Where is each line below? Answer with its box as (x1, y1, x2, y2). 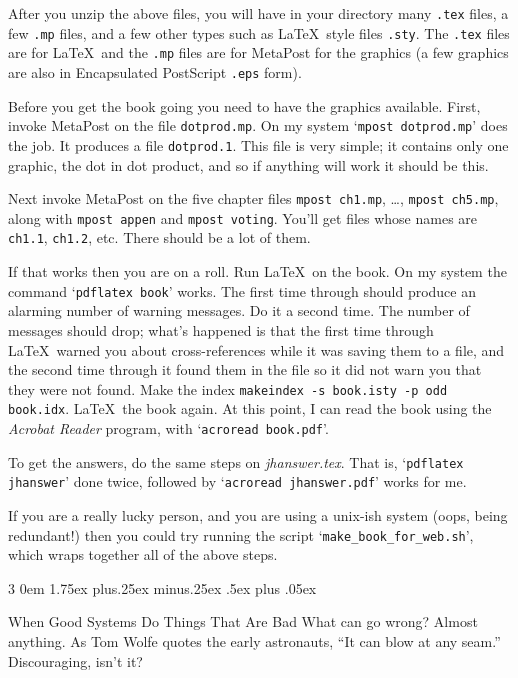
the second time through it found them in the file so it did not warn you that (8, 359, 482, 380)
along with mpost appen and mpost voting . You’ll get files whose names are (8, 207, 478, 228)
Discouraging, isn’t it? (8, 650, 143, 671)
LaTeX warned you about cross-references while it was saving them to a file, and (8, 339, 505, 360)
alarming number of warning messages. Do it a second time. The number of (8, 300, 470, 321)
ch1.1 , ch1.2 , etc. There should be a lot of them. (8, 227, 311, 248)
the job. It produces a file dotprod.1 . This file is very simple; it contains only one (8, 134, 509, 155)
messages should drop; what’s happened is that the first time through (8, 319, 434, 340)
